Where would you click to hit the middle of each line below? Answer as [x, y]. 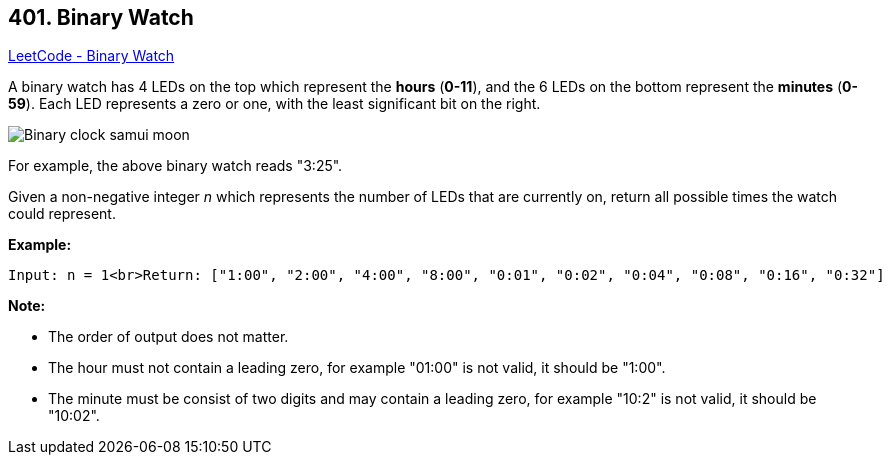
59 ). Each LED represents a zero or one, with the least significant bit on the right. [274, 104]
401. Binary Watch [101, 17]
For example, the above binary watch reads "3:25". [175, 166]
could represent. [62, 214]
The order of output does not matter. [168, 337]
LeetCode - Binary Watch [91, 56]
